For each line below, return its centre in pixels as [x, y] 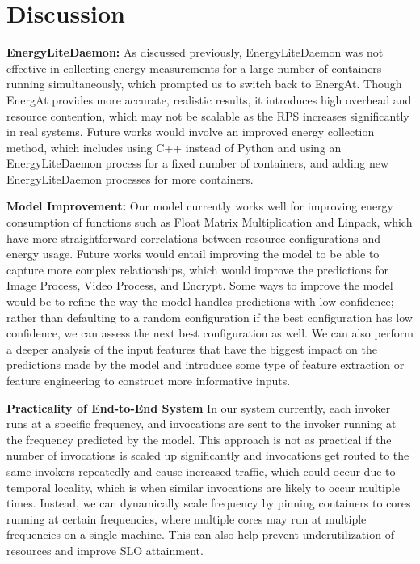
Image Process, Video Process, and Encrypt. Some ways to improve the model [200, 285]
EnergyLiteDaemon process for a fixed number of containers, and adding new [198, 163]
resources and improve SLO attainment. [105, 550]
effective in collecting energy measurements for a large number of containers [194, 68]
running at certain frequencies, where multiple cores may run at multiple [187, 518]
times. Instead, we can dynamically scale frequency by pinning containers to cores [209, 503]
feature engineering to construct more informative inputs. [149, 380]
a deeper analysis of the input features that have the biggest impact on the [192, 348]
